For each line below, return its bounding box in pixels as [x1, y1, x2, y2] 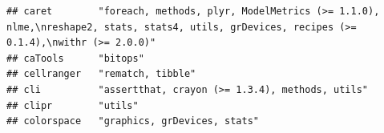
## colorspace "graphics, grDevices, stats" [6, 115, 259, 127]
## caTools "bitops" [6, 52, 144, 64]
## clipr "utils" [6, 99, 139, 111]
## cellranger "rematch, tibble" [6, 68, 196, 80]
